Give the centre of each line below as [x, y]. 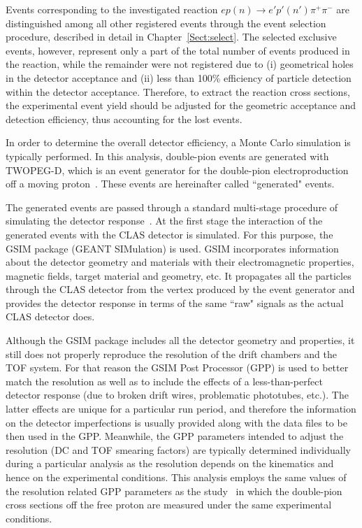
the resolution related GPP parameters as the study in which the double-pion [174, 491]
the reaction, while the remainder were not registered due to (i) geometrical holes [180, 64]
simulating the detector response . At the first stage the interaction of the [164, 221]
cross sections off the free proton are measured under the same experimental [169, 505]
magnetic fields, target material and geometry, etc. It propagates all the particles [179, 275]
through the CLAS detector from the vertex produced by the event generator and [180, 289]
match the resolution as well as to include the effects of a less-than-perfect [164, 381]
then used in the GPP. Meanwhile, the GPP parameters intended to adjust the [175, 436]
